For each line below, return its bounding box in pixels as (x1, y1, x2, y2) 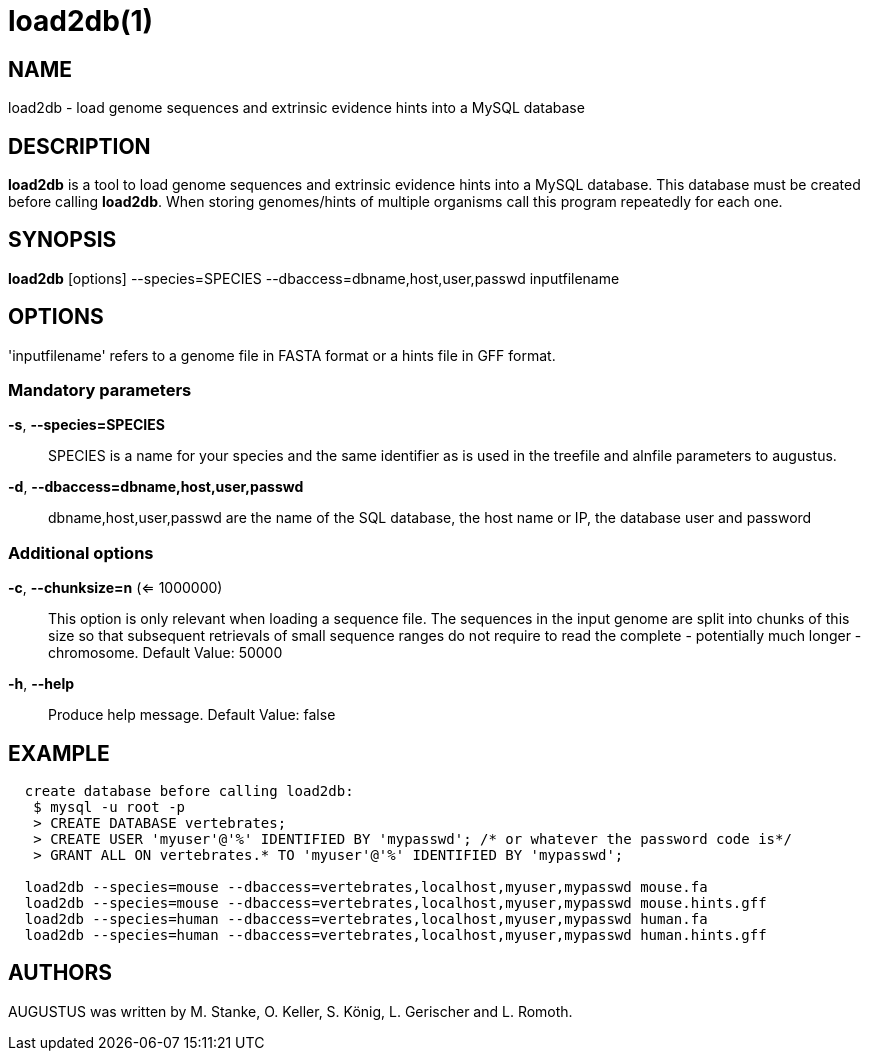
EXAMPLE (8, 740, 110, 766)
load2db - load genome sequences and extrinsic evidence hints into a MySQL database (8, 99, 585, 117)
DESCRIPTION (8, 133, 151, 159)
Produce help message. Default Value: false (48, 706, 336, 724)
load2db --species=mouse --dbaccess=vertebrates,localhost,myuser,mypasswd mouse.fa (24, 879, 708, 896)
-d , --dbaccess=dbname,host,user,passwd (8, 478, 304, 496)
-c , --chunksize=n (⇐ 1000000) (8, 579, 223, 597)
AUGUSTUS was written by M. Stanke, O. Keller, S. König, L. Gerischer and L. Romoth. (8, 1002, 573, 1020)
